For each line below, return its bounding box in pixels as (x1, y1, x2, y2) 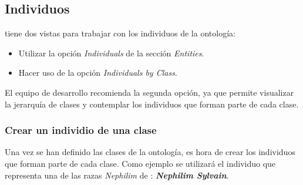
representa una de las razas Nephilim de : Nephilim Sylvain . (5, 169, 229, 181)
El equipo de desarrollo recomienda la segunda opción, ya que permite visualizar (5, 86, 294, 98)
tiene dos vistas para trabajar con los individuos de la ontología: (5, 27, 235, 39)
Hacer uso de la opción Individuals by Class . (18, 66, 177, 79)
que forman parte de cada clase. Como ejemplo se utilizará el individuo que (5, 157, 276, 169)
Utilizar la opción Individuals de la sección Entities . (18, 46, 204, 59)
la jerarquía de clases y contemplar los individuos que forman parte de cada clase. (5, 97, 299, 110)
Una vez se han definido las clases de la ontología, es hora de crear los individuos (5, 146, 295, 158)
